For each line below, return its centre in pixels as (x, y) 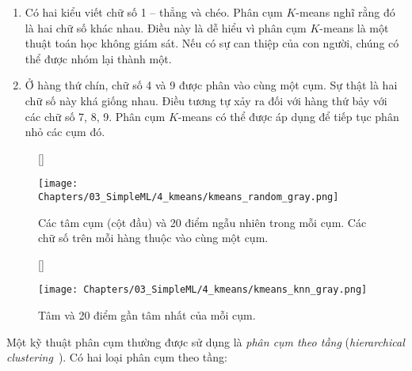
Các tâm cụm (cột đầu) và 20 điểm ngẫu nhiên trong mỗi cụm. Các (202, 222)
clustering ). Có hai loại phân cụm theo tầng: (117, 357)
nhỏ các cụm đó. (65, 132)
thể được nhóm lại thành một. (98, 58)
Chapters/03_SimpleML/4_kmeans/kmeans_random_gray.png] (189, 197)
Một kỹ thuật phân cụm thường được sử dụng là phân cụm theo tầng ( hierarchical (206, 341)
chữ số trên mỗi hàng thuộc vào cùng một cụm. (153, 238)
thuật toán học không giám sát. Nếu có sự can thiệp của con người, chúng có (212, 43)
